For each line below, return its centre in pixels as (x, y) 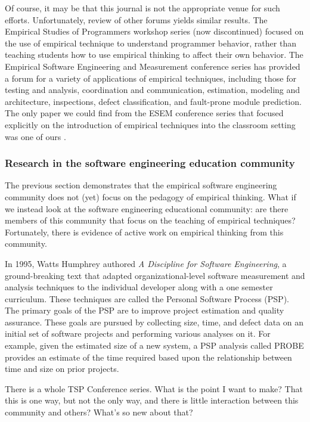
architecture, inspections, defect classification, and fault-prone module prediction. (153, 101)
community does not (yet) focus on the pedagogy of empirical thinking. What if (151, 196)
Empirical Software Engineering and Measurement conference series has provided (153, 66)
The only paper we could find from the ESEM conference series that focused (144, 113)
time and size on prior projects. (62, 369)
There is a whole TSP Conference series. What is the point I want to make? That (154, 388)
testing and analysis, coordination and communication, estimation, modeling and (153, 90)
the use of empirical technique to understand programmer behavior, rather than (151, 43)
